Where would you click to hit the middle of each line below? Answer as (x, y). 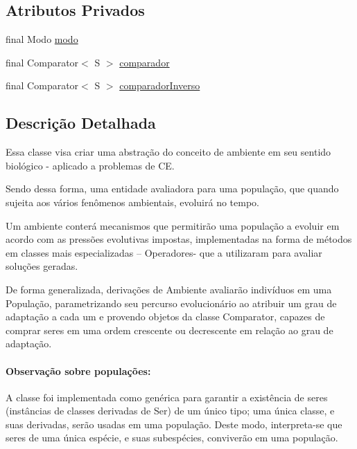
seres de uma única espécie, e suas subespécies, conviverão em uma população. (172, 438)
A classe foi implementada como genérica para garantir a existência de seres (167, 397)
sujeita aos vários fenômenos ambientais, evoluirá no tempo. (133, 202)
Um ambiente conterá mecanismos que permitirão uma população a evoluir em (173, 225)
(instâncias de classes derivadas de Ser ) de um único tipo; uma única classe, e (170, 411)
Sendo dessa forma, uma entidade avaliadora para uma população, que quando (172, 189)
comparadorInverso (160, 85)
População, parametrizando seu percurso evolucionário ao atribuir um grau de (171, 303)
